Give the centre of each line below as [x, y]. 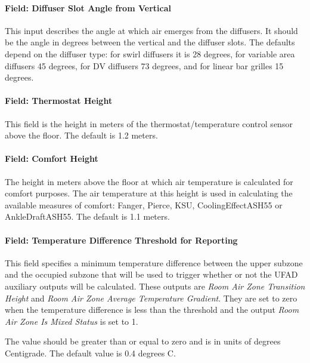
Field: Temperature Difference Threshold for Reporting [121, 240]
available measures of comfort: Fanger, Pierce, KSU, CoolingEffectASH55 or [144, 204]
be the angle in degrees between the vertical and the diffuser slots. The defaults [150, 42]
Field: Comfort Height [52, 159]
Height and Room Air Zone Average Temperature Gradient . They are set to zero [151, 298]
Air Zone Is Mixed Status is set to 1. [72, 321]
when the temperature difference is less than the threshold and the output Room [152, 310]
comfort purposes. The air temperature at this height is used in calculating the [149, 193]
